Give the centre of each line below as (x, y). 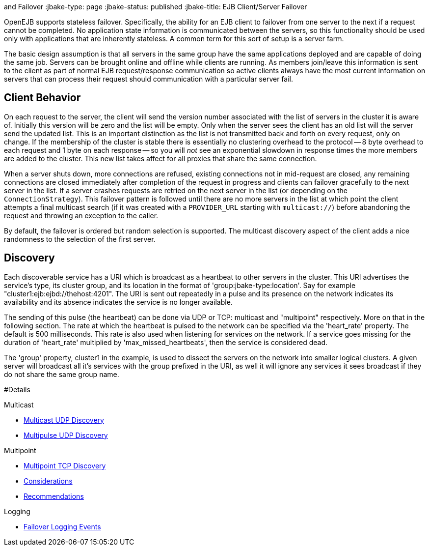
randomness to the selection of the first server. (80, 239)
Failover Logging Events (62, 526)
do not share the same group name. (62, 374)
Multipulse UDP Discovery (66, 435)
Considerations (48, 481)
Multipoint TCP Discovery (65, 465)
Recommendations (54, 496)
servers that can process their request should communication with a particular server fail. (148, 79)
